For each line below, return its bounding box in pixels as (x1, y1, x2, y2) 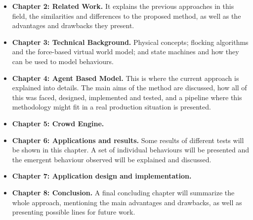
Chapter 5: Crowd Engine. (12, 118, 104, 128)
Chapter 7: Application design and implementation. (12, 171, 192, 181)
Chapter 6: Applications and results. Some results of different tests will (12, 135, 244, 145)
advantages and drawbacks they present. (12, 20, 134, 31)
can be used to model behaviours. (12, 56, 114, 66)
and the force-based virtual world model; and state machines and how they (12, 46, 239, 57)
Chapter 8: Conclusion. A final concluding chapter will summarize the (12, 187, 235, 197)
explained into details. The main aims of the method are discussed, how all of (12, 82, 247, 93)
